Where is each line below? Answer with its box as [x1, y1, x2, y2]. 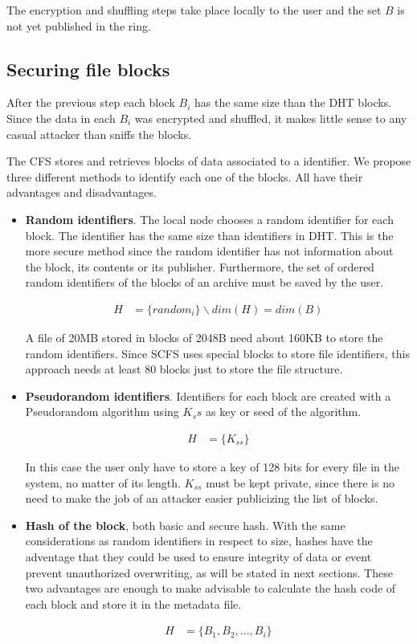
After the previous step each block [6, 94, 175, 111]
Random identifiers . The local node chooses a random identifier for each [25, 210, 394, 227]
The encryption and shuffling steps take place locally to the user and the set [6, 2, 382, 18]
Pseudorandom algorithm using [25, 403, 179, 420]
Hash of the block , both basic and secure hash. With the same [25, 516, 345, 533]
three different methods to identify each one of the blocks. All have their [6, 168, 363, 185]
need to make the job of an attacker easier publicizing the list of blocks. [25, 490, 378, 507]
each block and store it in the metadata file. [25, 595, 242, 612]
